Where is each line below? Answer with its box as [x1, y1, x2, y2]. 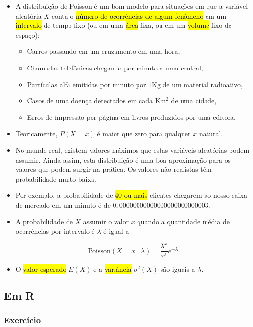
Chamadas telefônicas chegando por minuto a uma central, [27, 62, 203, 72]
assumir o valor [83, 216, 129, 226]
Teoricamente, [15, 128, 58, 139]
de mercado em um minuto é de [15, 199, 111, 210]
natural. [199, 128, 223, 139]
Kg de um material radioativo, [152, 79, 243, 89]
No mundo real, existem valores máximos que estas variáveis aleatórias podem [15, 144, 250, 155]
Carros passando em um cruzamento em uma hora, [27, 46, 180, 56]
